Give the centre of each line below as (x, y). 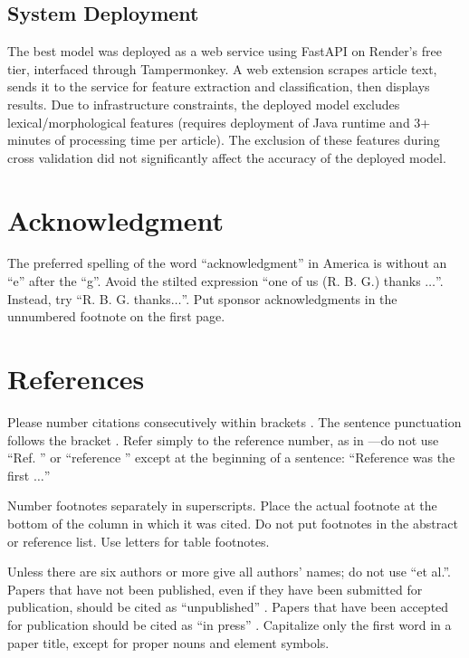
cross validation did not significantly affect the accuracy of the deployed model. (227, 157)
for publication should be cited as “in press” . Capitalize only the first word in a (230, 624)
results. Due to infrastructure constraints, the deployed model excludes (204, 104)
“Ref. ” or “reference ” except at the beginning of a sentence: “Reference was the (231, 458)
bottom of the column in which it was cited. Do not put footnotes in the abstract (233, 523)
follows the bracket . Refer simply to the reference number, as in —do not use (223, 439)
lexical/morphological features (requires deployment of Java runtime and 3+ (219, 122)
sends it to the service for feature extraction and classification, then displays (219, 86)
